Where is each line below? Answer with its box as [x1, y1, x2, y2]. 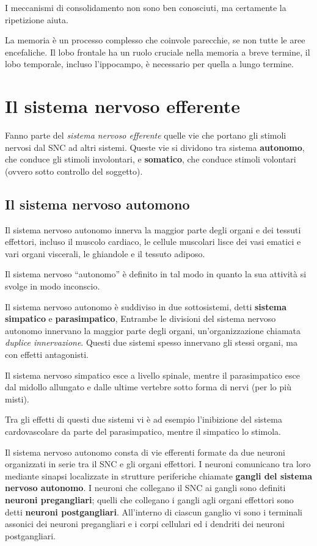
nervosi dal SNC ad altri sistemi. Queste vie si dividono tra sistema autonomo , [5, 140, 305, 153]
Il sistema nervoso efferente [5, 93, 240, 118]
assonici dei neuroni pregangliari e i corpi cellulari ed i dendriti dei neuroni [5, 517, 285, 530]
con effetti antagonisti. [5, 348, 89, 361]
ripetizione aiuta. [5, 13, 68, 26]
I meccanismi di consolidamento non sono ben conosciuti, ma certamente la [5, 1, 286, 13]
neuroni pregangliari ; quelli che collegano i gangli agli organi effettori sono [5, 493, 294, 506]
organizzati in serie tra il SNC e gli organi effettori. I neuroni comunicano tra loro [5, 457, 311, 470]
